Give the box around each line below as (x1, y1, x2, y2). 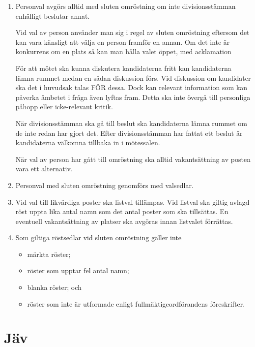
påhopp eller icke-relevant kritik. (15, 101, 113, 112)
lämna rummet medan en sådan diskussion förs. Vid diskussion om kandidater (15, 72, 251, 83)
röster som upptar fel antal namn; (27, 265, 129, 276)
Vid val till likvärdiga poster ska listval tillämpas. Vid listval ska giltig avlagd (15, 196, 250, 207)
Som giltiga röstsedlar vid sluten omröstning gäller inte (15, 232, 182, 243)
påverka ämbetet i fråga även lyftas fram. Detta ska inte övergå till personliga (15, 92, 251, 102)
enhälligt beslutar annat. (15, 10, 90, 21)
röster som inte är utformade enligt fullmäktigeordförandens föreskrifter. (27, 298, 245, 309)
